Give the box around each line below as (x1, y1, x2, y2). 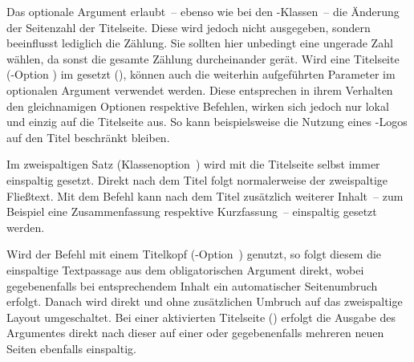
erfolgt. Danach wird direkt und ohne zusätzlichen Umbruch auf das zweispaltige (6, 293, 403, 310)
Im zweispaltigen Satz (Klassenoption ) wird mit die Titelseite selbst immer (6, 156, 380, 173)
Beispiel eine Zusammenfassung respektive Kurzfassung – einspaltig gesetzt (6, 203, 377, 220)
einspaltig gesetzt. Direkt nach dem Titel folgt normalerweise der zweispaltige (6, 171, 388, 188)
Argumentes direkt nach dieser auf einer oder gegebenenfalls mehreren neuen (6, 324, 384, 341)
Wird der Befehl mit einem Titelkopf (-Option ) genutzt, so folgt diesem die (6, 246, 382, 262)
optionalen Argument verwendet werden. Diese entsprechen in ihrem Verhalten (6, 81, 393, 98)
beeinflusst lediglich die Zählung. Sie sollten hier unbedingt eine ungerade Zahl (6, 35, 393, 51)
